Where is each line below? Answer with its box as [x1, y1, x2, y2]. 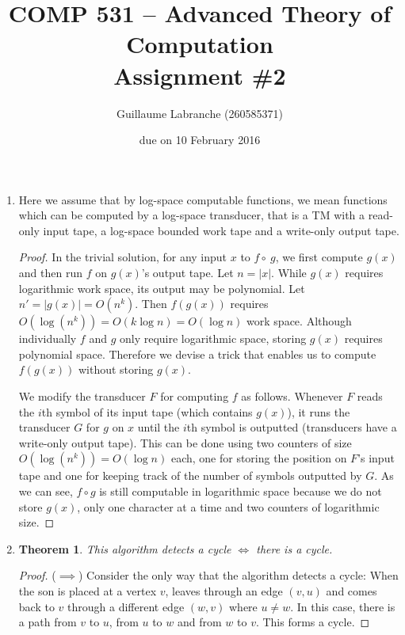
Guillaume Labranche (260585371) [117, 105, 283, 121]
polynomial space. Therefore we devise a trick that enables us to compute [18, 345, 376, 362]
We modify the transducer [18, 388, 146, 405]
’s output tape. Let [141, 264, 234, 281]
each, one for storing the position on [170, 450, 347, 466]
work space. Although [246, 313, 352, 329]
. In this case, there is [290, 598, 395, 614]
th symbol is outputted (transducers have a [186, 419, 397, 435]
